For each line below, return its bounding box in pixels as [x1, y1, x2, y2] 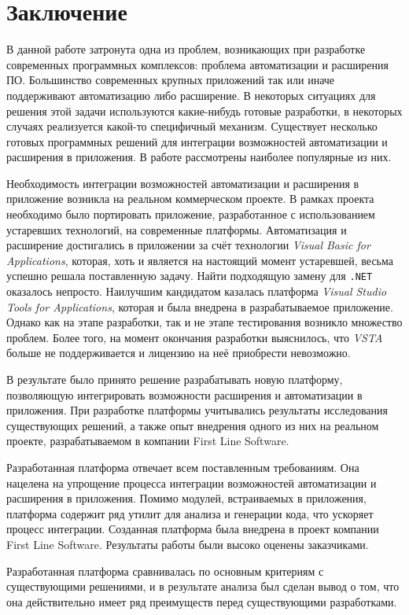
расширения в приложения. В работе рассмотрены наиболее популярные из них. [6, 149, 392, 165]
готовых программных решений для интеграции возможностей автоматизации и [6, 133, 388, 149]
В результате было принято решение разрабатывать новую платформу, [6, 371, 343, 388]
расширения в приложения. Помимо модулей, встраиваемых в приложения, [6, 490, 367, 506]
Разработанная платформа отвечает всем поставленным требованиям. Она [6, 459, 359, 476]
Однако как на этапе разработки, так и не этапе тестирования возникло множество [6, 314, 403, 330]
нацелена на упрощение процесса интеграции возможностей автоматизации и [6, 474, 377, 491]
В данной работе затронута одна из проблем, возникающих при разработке [6, 41, 366, 57]
